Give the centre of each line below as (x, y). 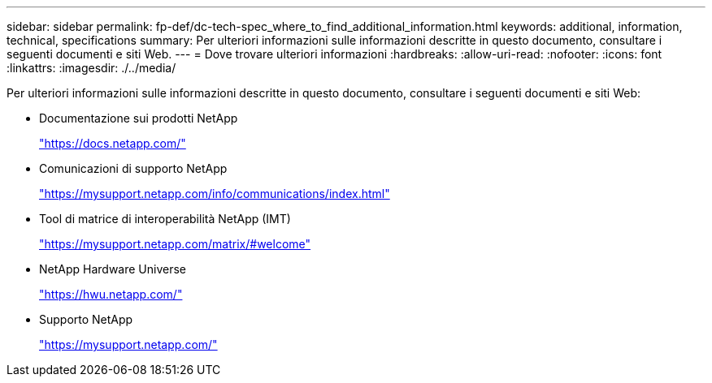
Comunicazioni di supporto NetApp (133, 168)
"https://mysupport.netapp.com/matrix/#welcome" (175, 244)
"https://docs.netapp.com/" (113, 143)
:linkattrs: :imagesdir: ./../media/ (91, 68)
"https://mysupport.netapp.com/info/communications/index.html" (215, 194)
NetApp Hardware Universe (113, 269)
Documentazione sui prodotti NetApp (139, 118)
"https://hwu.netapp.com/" (111, 294)
